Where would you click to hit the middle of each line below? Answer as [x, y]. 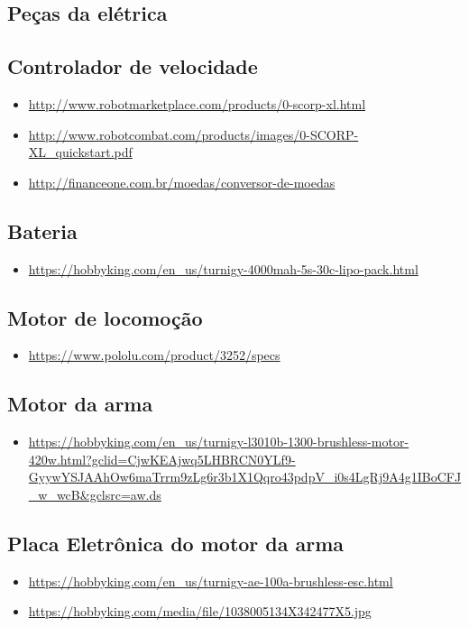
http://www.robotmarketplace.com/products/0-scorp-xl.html [197, 103]
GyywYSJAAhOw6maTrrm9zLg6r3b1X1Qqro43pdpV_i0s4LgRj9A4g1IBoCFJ [245, 477]
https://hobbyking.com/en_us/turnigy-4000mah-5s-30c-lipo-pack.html [223, 268]
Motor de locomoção [105, 317]
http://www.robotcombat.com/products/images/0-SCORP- [193, 134]
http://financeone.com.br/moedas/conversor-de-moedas [182, 182]
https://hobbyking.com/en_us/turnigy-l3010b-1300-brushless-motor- [219, 442]
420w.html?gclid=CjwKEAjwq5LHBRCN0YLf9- [162, 459]
